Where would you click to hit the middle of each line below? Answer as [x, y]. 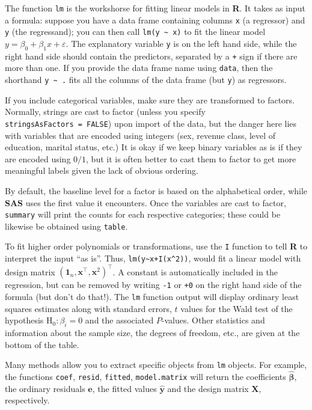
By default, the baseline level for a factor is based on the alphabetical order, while [156, 190]
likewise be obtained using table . [66, 226]
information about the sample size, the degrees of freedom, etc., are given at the [152, 332]
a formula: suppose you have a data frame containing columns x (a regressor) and [155, 20]
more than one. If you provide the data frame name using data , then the [139, 68]
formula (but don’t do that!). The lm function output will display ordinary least [152, 296]
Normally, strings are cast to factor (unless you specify [105, 112]
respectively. [27, 400]
